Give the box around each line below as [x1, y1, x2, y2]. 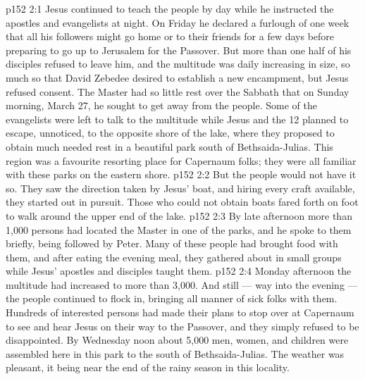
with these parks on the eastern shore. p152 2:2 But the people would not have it [6, 167, 357, 182]
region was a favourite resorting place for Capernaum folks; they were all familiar [6, 153, 357, 168]
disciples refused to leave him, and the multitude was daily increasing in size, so [6, 56, 350, 71]
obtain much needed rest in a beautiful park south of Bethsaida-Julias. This [6, 139, 333, 154]
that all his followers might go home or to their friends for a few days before [6, 29, 335, 44]
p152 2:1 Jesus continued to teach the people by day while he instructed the [6, 1, 334, 15]
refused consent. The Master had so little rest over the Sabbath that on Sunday [6, 84, 349, 99]
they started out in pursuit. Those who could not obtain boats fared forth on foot [6, 194, 359, 209]
